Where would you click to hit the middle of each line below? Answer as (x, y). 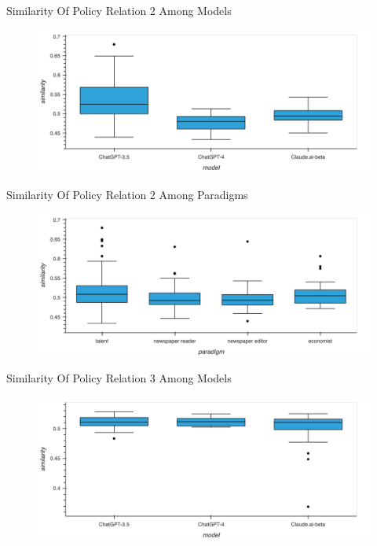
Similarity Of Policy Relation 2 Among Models (119, 10)
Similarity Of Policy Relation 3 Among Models (119, 378)
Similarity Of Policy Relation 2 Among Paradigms (127, 194)
